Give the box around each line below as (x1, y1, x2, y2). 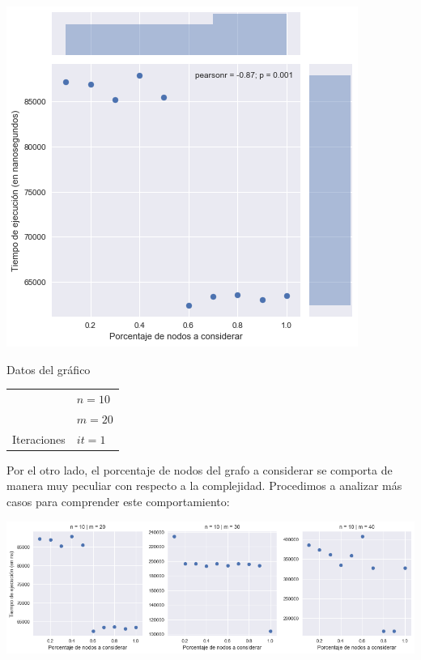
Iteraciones (12, 430, 66, 447)
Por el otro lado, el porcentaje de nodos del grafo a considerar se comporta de (6, 461, 393, 478)
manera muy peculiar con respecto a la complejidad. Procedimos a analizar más (6, 477, 402, 494)
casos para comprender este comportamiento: (6, 492, 230, 509)
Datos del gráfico (6, 360, 91, 377)
